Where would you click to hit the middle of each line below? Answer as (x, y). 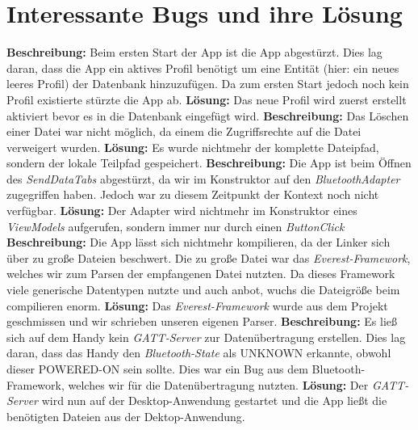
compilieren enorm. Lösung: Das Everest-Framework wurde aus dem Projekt (197, 305)
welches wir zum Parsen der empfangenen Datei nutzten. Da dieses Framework (201, 274)
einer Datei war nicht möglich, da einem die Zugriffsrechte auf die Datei (184, 131)
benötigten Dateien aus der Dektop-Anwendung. (126, 416)
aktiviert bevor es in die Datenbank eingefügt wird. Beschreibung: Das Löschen (208, 115)
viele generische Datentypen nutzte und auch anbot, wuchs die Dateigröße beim (203, 290)
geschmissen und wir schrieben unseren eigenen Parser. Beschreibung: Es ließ (202, 321)
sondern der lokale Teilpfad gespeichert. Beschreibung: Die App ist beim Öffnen (209, 163)
